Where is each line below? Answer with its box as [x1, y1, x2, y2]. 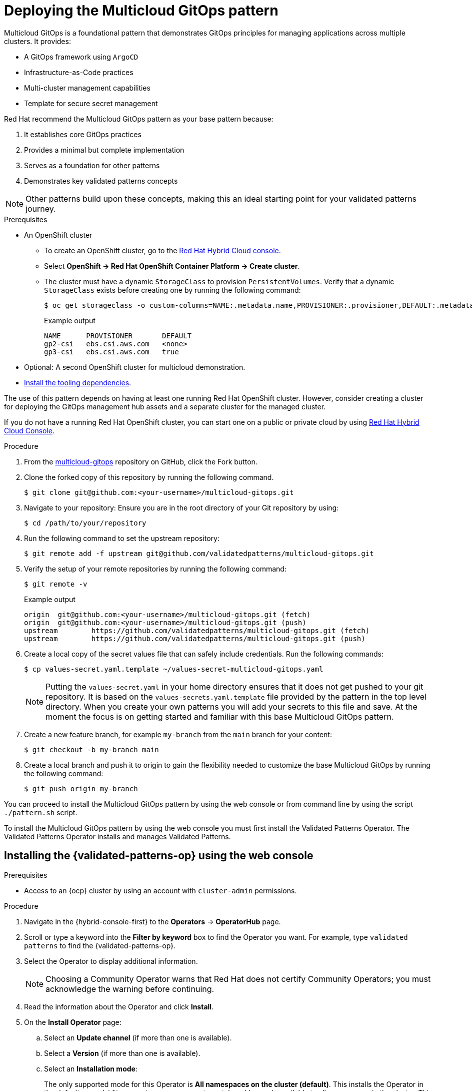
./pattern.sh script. [4, 808, 77, 817]
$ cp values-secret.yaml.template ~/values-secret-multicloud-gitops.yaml [24, 665, 323, 673]
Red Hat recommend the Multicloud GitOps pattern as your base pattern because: [4, 114, 273, 123]
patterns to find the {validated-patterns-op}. [24, 941, 176, 950]
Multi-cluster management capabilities [24, 83, 150, 92]
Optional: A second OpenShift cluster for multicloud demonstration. [24, 362, 245, 371]
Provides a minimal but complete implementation [24, 145, 184, 154]
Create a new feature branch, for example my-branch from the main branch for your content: [24, 730, 332, 739]
